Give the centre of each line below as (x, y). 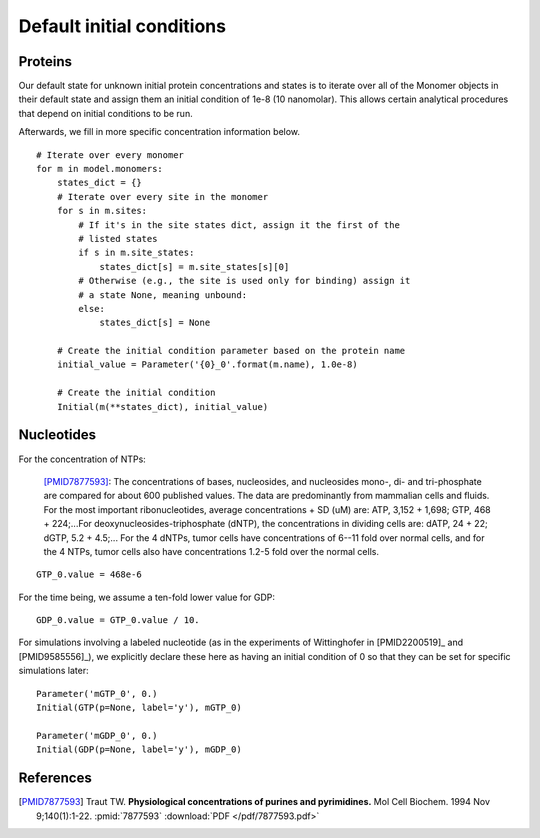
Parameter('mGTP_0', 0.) (97, 693)
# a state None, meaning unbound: (163, 294)
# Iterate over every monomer (110, 154)
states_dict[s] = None (155, 323)
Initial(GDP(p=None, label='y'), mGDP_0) (139, 749)
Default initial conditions (122, 26)
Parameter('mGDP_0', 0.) (97, 735)
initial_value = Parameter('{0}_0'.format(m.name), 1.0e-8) (207, 364)
